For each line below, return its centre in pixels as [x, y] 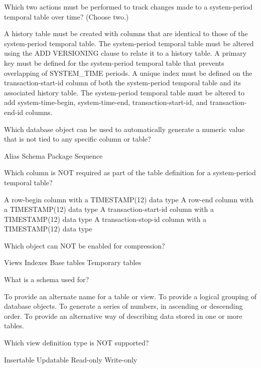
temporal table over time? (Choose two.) [67, 16]
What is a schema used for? [47, 279]
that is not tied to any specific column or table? [78, 139]
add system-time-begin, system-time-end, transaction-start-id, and [106, 102]
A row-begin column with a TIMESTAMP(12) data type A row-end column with [129, 199]
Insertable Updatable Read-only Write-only [71, 359]
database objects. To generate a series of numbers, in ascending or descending [123, 306]
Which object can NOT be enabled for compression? [85, 245]
